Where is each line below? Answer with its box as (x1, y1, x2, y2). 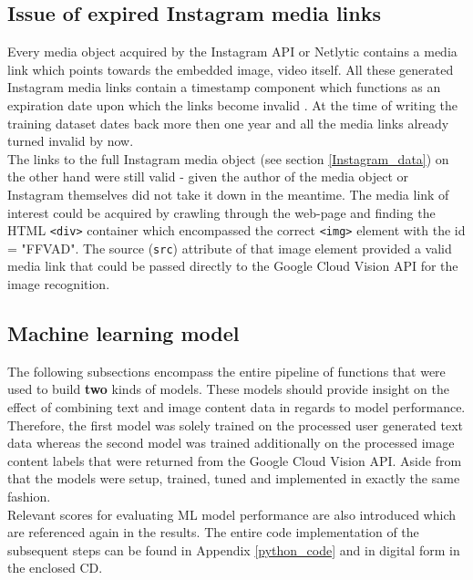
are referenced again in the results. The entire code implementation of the (7, 523, 419, 542)
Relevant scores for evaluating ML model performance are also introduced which (7, 504, 456, 523)
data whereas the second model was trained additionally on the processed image (7, 433, 455, 452)
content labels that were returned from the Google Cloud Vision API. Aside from (7, 451, 462, 470)
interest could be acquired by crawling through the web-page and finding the (7, 202, 436, 222)
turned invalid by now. (7, 131, 134, 150)
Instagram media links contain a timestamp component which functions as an (7, 78, 441, 97)
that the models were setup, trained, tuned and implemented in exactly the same (7, 469, 460, 488)
